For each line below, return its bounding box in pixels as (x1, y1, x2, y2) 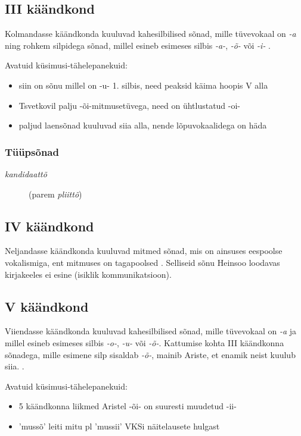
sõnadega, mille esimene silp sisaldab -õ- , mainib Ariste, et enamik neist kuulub (5, 348, 296, 360)
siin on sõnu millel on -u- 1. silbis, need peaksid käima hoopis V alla (18, 79, 268, 91)
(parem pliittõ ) (29, 187, 82, 200)
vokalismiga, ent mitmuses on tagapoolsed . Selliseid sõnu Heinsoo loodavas (5, 256, 280, 268)
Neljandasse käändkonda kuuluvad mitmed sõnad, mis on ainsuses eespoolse (5, 244, 283, 257)
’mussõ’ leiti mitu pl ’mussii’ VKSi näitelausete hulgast (18, 419, 220, 432)
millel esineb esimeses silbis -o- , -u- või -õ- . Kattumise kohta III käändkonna (5, 336, 284, 349)
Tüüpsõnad (5, 144, 59, 159)
